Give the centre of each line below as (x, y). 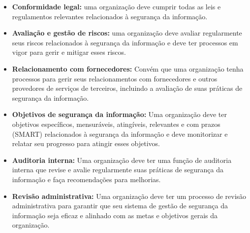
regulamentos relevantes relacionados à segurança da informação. (110, 16)
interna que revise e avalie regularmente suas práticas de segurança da (118, 170)
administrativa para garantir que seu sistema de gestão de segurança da (120, 206)
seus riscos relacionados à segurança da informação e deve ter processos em (125, 42)
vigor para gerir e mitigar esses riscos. (69, 52)
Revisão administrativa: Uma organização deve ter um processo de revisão (129, 196)
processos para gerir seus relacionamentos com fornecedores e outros (115, 78)
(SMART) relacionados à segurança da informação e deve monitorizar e (120, 134)
